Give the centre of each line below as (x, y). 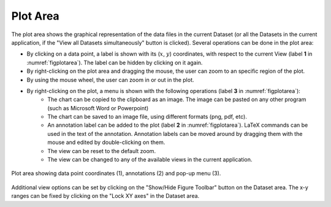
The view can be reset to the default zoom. (102, 151)
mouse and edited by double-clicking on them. (106, 142)
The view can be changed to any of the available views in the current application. (150, 160)
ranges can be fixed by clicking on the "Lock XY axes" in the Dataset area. (105, 196)
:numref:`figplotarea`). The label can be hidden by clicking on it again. (115, 62)
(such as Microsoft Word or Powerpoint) (98, 108)
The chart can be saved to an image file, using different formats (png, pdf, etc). (147, 117)
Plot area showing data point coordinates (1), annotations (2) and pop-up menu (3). (116, 173)
